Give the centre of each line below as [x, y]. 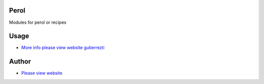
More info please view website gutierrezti [63, 48]
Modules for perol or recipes [38, 22]
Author [20, 61]
